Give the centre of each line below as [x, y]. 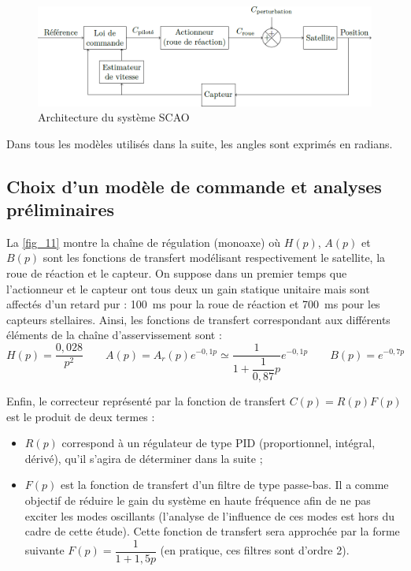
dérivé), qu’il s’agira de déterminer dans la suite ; [144, 458]
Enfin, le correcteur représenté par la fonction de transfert [146, 401]
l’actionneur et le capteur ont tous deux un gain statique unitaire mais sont [188, 288]
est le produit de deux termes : [81, 416]
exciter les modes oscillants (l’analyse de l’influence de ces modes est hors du [210, 515]
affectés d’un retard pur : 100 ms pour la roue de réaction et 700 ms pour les [193, 304]
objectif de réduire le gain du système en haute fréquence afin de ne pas [198, 500]
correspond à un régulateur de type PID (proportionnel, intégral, [218, 443]
